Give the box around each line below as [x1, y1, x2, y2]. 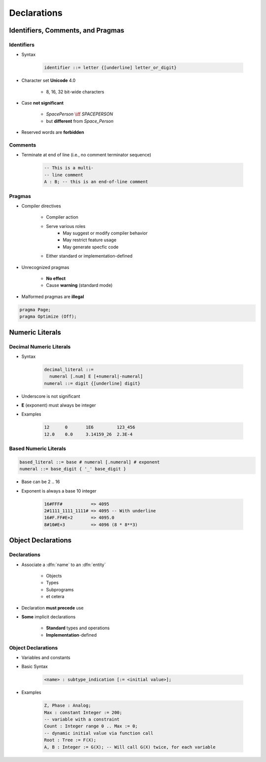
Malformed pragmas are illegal [21, 294, 84, 300]
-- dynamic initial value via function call [44, 730, 154, 736]
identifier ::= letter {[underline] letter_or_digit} [44, 65, 177, 71]
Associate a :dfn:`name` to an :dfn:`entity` [21, 562, 106, 568]
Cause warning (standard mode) [46, 282, 113, 288]
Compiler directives [21, 203, 61, 209]
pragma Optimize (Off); [19, 314, 77, 319]
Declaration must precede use [21, 605, 84, 610]
